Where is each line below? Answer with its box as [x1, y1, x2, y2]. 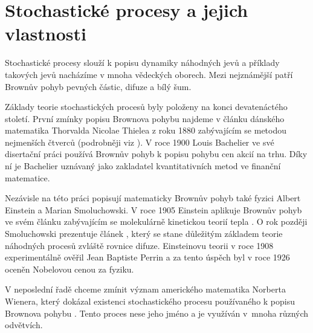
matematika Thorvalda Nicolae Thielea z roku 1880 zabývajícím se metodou [5, 124, 287, 137]
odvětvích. [5, 318, 43, 331]
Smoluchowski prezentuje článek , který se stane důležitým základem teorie [5, 227, 283, 240]
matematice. [5, 171, 50, 184]
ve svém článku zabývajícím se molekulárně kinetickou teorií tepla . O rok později [5, 215, 308, 228]
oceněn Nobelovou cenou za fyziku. [5, 262, 134, 275]
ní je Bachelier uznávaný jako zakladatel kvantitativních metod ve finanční [5, 160, 281, 172]
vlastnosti [5, 21, 86, 46]
